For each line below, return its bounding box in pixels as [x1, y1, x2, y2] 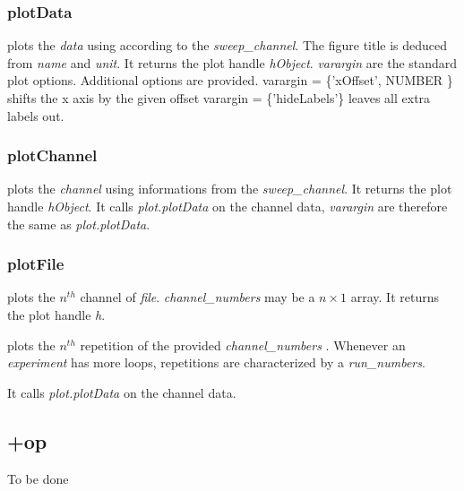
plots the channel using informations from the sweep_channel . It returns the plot [7, 179, 452, 198]
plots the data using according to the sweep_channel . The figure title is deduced [7, 36, 448, 55]
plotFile [7, 253, 64, 275]
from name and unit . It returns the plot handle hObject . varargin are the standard [7, 53, 458, 72]
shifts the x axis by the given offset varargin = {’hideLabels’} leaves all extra [7, 89, 431, 107]
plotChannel [7, 144, 98, 167]
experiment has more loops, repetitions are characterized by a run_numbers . [7, 353, 425, 372]
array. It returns [350, 288, 439, 306]
